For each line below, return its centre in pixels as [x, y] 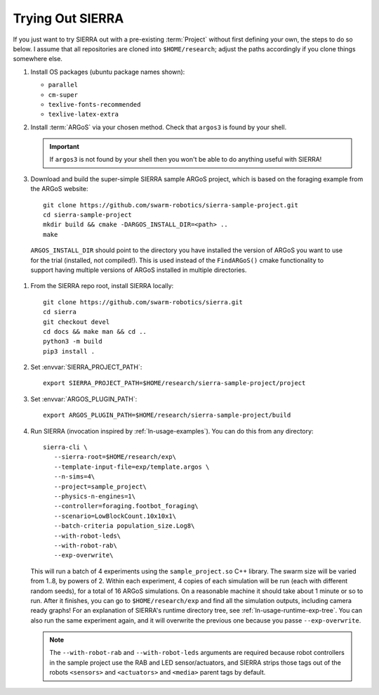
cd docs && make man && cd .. [95, 331]
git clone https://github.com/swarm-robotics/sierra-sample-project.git [171, 205]
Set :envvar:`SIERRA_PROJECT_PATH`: [86, 367]
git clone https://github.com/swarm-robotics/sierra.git [143, 302]
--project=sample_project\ [100, 486]
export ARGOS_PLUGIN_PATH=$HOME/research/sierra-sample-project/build [167, 415]
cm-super [63, 95]
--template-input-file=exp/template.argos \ [132, 467]
